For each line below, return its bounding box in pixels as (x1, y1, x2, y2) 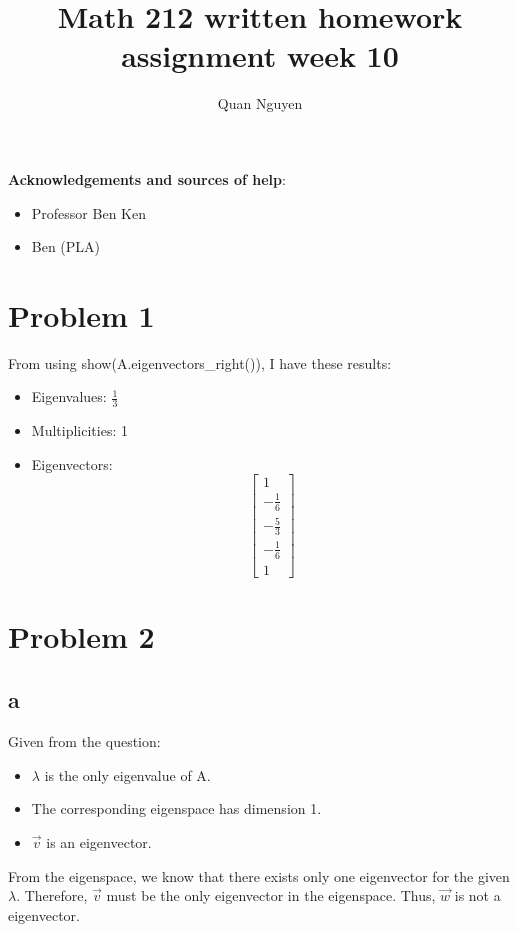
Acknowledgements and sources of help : (8, 168, 286, 189)
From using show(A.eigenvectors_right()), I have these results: (8, 352, 392, 373)
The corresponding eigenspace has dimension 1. (31, 798, 322, 819)
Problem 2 (8, 615, 155, 656)
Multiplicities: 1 (31, 420, 128, 441)
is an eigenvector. (46, 831, 152, 852)
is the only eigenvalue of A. (44, 764, 211, 785)
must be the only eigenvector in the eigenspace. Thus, (106, 885, 436, 906)
